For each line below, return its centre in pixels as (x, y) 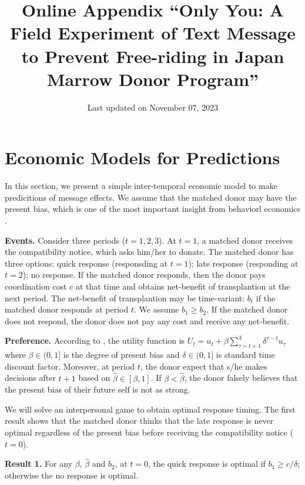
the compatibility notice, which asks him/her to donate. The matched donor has (149, 252)
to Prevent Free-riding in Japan (153, 56)
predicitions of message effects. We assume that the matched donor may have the (151, 197)
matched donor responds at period (67, 309)
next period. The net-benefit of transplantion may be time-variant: (125, 298)
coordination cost (36, 286)
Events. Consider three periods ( (65, 240)
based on (94, 378)
